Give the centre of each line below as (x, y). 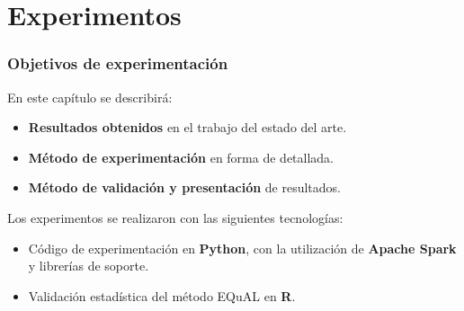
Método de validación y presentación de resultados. (184, 187)
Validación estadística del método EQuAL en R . (162, 295)
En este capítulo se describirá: (90, 97)
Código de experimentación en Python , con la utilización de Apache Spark (242, 248)
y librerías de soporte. (89, 266)
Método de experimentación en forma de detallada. (181, 157)
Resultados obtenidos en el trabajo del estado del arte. (187, 127)
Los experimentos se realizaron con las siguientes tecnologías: (175, 217)
